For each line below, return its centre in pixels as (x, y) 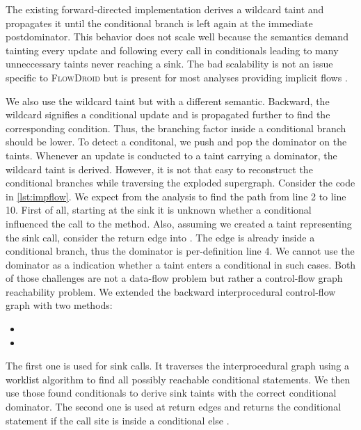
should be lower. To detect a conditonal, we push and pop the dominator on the (176, 142)
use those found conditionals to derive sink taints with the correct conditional (171, 393)
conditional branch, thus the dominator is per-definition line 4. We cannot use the (180, 251)
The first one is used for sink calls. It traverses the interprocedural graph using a (178, 366)
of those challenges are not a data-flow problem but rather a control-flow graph (174, 278)
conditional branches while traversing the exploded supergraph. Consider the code (180, 183)
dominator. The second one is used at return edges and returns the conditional (174, 407)
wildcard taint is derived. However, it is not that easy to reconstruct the (159, 169)
